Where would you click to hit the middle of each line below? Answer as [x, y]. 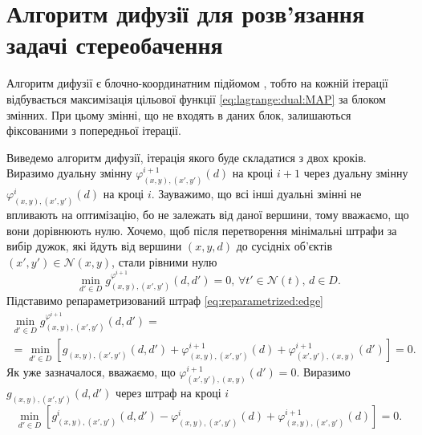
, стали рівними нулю [164, 261]
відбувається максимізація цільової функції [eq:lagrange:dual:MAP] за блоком [196, 98]
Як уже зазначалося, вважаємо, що [91, 372]
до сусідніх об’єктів [284, 246]
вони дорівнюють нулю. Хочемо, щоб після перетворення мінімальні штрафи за [202, 230]
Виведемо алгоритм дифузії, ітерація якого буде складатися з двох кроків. [187, 157]
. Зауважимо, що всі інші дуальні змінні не [256, 194]
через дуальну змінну [356, 173]
